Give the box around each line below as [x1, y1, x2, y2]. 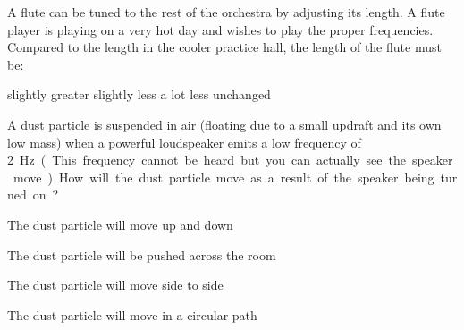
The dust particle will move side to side [7, 275, 224, 294]
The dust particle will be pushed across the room [7, 245, 276, 264]
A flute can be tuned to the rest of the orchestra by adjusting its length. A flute [7, 3, 445, 21]
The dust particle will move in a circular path [7, 305, 257, 324]
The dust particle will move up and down [7, 215, 233, 233]
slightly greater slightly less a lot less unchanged [7, 85, 271, 104]
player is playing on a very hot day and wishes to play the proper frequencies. [7, 20, 434, 38]
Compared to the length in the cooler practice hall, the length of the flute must [7, 38, 442, 56]
